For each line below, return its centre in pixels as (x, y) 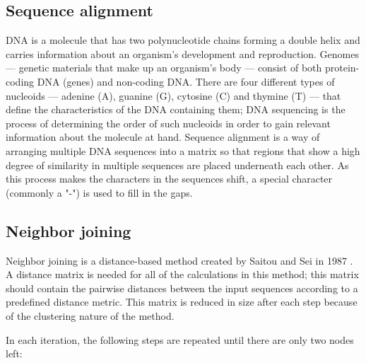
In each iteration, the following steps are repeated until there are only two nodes (180, 339)
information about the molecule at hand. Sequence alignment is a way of (163, 137)
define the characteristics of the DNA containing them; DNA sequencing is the (176, 109)
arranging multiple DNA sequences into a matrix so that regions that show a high (183, 150)
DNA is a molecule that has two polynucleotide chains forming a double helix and (183, 40)
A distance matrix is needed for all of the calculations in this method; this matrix (182, 274)
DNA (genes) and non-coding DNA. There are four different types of (186, 81)
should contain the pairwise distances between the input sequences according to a (182, 288)
